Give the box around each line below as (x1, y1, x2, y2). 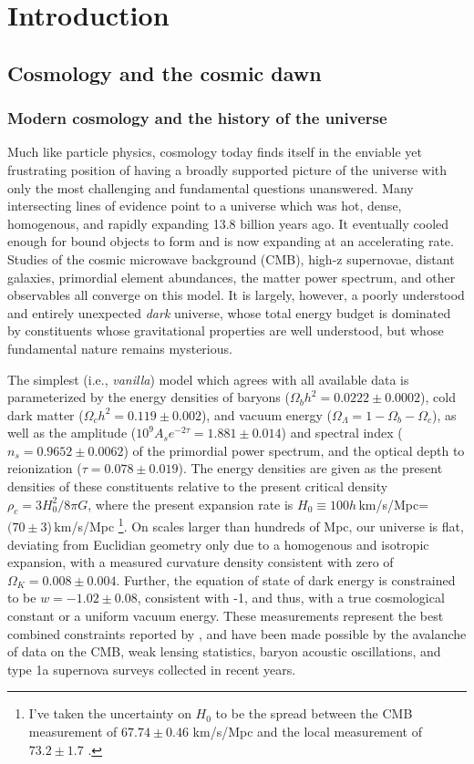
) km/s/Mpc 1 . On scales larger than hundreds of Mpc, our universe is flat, (46, 514, 464, 536)
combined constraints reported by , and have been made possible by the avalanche (7, 624, 467, 643)
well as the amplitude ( (7, 423, 137, 442)
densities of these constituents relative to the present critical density (7, 477, 388, 496)
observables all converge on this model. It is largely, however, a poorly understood (7, 285, 465, 305)
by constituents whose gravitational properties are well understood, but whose (7, 321, 444, 340)
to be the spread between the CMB (215, 704, 413, 723)
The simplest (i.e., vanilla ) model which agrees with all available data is (7, 369, 409, 388)
